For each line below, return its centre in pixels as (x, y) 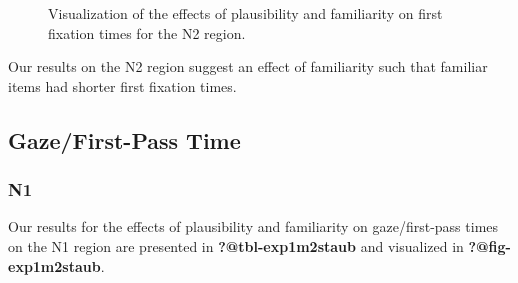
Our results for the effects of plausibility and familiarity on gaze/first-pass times (253, 226)
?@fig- (489, 245)
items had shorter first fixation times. (122, 85)
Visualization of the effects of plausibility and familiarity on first (245, 13)
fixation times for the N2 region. (147, 32)
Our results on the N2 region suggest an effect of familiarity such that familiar (248, 66)
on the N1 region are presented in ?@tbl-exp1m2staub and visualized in (236, 245)
